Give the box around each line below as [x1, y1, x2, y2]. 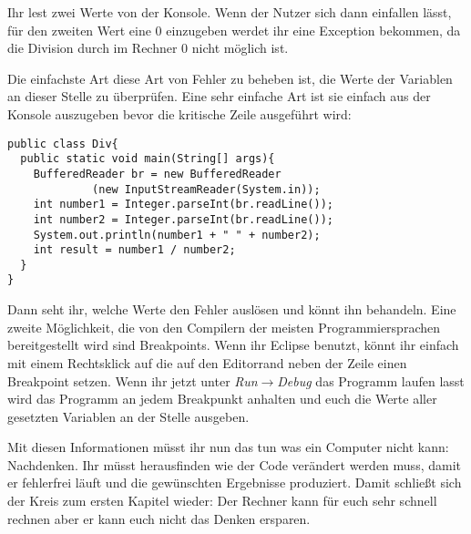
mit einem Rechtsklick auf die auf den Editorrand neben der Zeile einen [7, 353, 407, 372]
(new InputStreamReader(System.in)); [92, 182, 321, 196]
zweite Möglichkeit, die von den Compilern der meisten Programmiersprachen [7, 317, 441, 336]
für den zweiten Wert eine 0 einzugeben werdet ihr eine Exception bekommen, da [7, 20, 461, 39]
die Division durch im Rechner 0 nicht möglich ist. [7, 38, 289, 57]
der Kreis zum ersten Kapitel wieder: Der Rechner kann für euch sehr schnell [7, 491, 437, 510]
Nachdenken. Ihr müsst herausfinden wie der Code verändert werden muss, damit [7, 455, 461, 474]
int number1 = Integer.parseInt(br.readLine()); [33, 198, 333, 211]
